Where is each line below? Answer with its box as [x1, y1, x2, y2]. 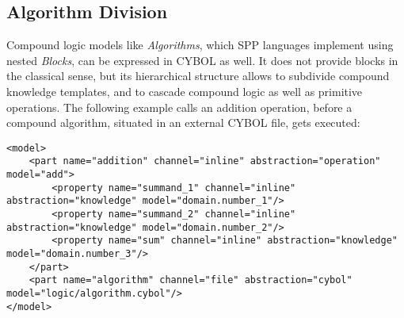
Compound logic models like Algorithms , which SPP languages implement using [6, 36, 394, 53]
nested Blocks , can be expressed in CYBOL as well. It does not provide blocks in [6, 52, 398, 68]
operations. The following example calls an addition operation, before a [6, 98, 353, 115]
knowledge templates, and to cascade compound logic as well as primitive [6, 82, 363, 99]
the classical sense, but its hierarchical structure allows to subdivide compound [6, 67, 390, 84]
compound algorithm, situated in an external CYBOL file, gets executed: [6, 114, 360, 131]
